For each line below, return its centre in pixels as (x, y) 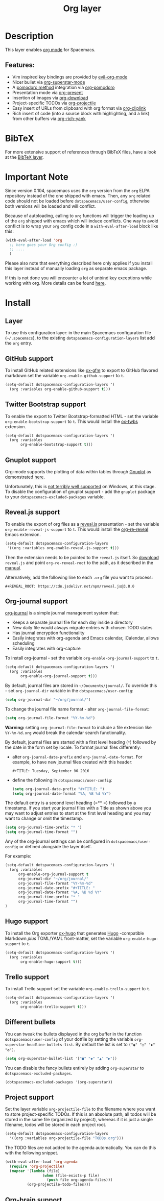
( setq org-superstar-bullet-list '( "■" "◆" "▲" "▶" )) (61, 1058)
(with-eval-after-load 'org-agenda (41, 1162)
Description (29, 36)
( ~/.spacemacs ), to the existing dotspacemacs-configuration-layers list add (80, 338)
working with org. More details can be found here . (56, 283)
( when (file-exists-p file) (71, 1176)
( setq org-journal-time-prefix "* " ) (44, 828)
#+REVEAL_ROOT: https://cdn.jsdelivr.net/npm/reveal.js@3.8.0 (70, 586)
